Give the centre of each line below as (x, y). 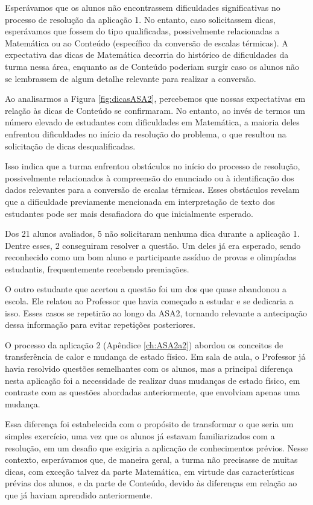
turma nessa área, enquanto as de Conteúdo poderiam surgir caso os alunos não (152, 66)
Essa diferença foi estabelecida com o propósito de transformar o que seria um (149, 424)
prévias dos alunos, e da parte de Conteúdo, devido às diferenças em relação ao (151, 483)
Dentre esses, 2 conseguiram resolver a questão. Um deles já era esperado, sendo (153, 245)
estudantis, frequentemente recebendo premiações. (97, 268)
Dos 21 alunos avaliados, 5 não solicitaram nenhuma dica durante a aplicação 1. (152, 234)
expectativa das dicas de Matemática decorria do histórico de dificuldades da (147, 55)
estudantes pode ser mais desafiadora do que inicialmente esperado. (129, 213)
